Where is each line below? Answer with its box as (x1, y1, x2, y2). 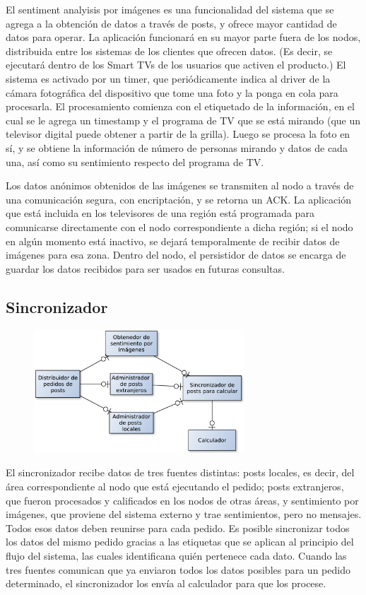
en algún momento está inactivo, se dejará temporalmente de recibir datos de (6, 233, 340, 248)
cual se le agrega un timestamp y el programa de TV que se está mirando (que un (6, 112, 361, 127)
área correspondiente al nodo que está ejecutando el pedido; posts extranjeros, (6, 479, 344, 493)
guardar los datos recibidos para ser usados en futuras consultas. (6, 261, 285, 276)
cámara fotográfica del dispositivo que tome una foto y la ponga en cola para (6, 85, 338, 100)
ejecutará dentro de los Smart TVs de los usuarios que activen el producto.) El (6, 57, 346, 72)
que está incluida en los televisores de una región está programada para (6, 206, 314, 220)
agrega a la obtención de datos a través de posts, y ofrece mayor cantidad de (6, 16, 337, 30)
